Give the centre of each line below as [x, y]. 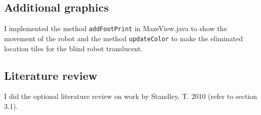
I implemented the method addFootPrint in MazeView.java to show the [116, 28]
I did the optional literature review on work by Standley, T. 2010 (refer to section [131, 96]
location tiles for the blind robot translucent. [74, 48]
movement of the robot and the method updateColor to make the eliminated [123, 38]
